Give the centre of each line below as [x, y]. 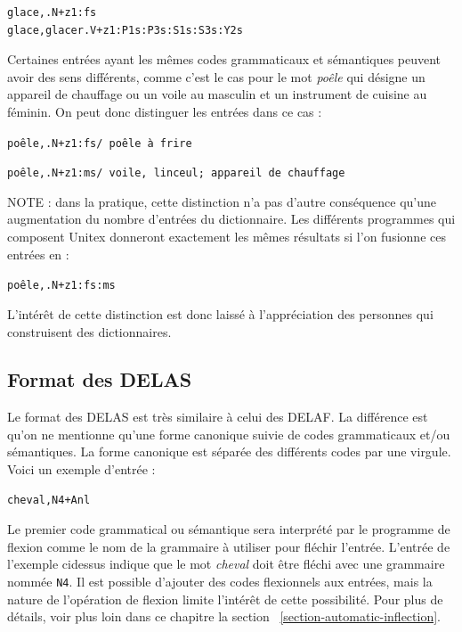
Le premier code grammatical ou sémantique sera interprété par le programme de [229, 529]
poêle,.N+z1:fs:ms [61, 286]
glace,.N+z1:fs [52, 12]
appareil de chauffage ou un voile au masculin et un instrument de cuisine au [217, 94]
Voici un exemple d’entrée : [81, 469]
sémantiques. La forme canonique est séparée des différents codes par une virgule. [229, 451]
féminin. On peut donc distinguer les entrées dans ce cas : [165, 111]
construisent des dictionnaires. [89, 331]
